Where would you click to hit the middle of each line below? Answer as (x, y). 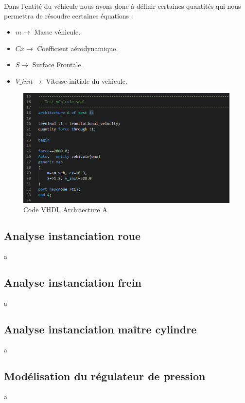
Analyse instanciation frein (73, 283)
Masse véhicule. (57, 32)
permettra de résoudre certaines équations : (69, 15)
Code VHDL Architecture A (65, 210)
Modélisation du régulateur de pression (105, 376)
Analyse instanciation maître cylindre (100, 329)
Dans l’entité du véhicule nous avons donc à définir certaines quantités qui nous (122, 6)
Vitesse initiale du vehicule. (87, 81)
